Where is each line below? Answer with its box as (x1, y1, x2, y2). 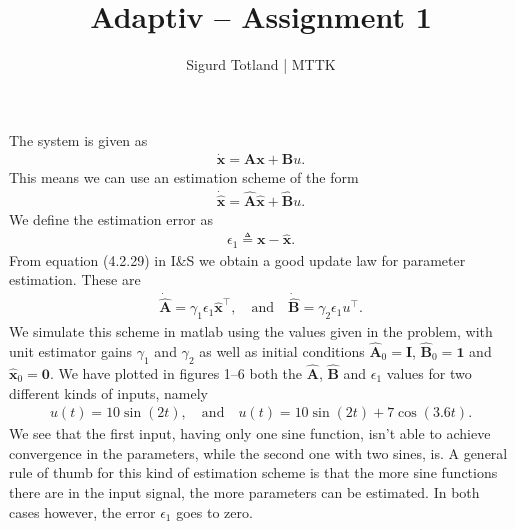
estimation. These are (9, 269, 141, 290)
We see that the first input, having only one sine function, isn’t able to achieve (9, 423, 491, 444)
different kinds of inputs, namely (9, 382, 208, 403)
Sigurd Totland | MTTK (186, 54, 336, 75)
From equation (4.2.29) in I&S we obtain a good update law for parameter (9, 249, 466, 270)
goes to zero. (176, 501, 253, 522)
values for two (386, 362, 472, 383)
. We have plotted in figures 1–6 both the (49, 362, 303, 383)
